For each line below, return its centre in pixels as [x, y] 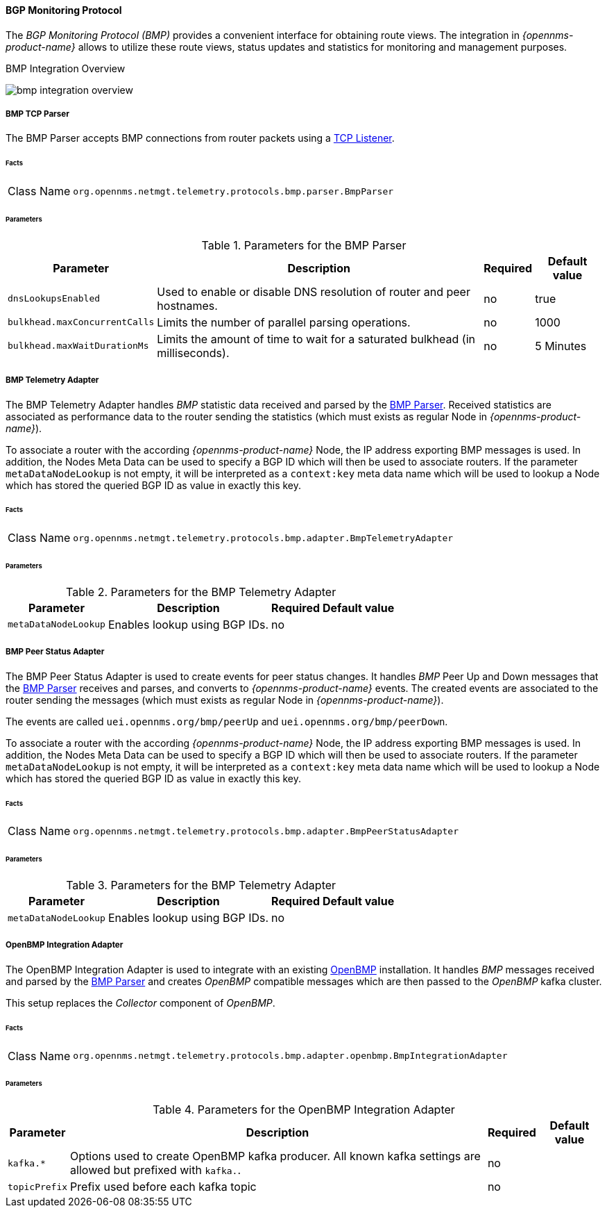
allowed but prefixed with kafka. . [155, 1170]
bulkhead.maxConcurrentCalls [81, 322]
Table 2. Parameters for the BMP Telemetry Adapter [201, 592]
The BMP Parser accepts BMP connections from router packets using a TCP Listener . [200, 138]
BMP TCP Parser [37, 114]
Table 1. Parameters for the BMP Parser [304, 245]
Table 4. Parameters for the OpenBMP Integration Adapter [304, 1110]
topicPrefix [38, 1187]
